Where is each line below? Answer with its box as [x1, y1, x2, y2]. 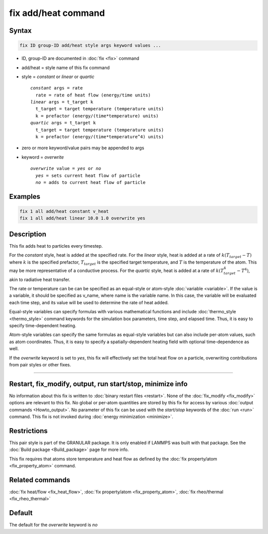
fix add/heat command [9, 7, 105, 18]
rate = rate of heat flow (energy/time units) [35, 92, 151, 98]
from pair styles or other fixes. [9, 361, 71, 367]
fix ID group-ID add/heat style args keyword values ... [19, 43, 161, 48]
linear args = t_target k [30, 99, 94, 105]
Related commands [9, 475, 70, 484]
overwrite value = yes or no [30, 166, 101, 172]
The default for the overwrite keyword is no [9, 522, 98, 528]
